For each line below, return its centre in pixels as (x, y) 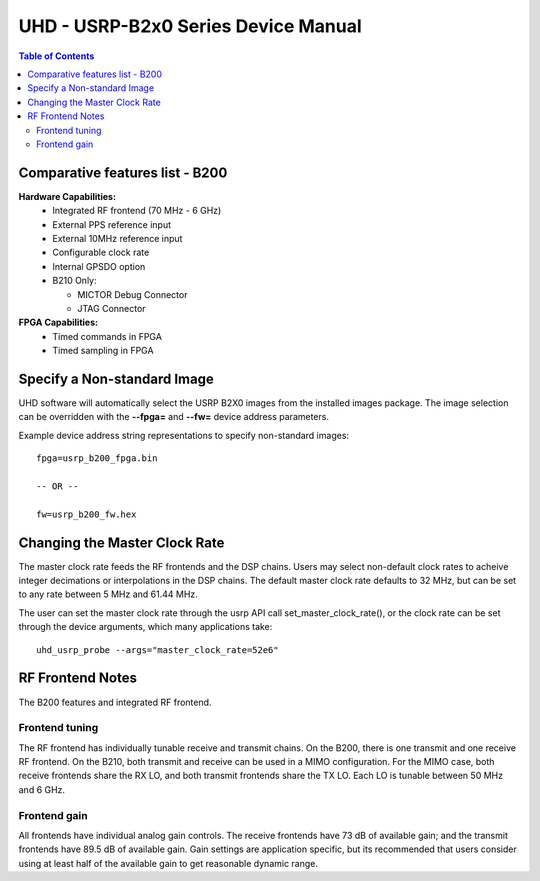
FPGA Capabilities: (58, 322)
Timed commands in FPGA (107, 336)
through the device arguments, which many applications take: (145, 627)
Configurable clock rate (101, 252)
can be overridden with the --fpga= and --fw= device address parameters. (174, 417)
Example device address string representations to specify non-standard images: (184, 435)
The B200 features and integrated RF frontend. (115, 702)
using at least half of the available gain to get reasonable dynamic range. (168, 863)
